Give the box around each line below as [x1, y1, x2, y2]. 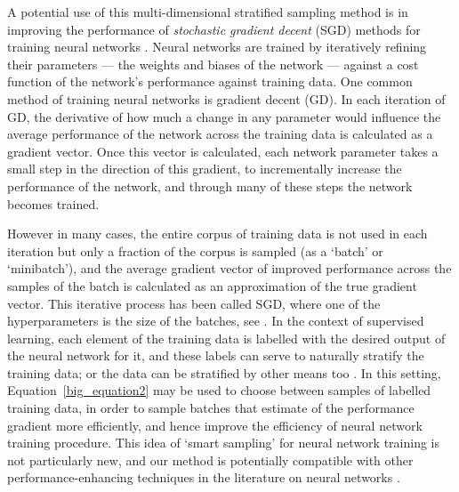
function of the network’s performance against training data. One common [7, 72, 413, 91]
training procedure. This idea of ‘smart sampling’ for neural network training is [7, 433, 440, 452]
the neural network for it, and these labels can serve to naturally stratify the [7, 346, 424, 365]
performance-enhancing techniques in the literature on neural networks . [7, 468, 400, 487]
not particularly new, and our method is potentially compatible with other [7, 450, 414, 469]
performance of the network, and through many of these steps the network [7, 176, 413, 195]
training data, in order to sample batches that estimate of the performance [7, 399, 415, 417]
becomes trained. [7, 194, 100, 213]
